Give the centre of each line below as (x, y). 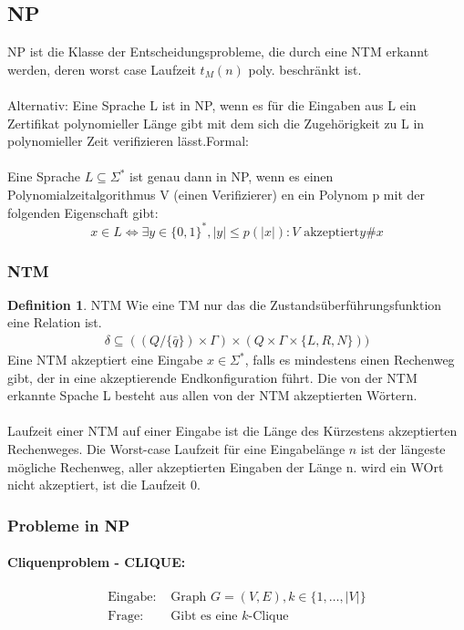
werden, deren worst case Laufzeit (102, 69)
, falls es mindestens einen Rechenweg (350, 360)
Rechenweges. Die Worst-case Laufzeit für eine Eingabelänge (176, 449)
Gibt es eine (204, 616)
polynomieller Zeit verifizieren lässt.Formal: (128, 141)
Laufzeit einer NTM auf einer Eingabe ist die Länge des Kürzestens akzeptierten (232, 431)
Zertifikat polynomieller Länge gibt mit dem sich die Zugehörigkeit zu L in (216, 123)
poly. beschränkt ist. (305, 69)
